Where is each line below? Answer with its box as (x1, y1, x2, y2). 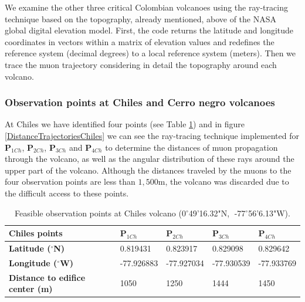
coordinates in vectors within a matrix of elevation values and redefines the (5, 35, 274, 47)
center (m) (9, 283, 53, 295)
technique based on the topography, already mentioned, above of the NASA (5, 12, 276, 25)
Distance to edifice (9, 271, 86, 283)
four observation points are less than (5, 175, 135, 188)
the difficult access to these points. (5, 186, 129, 199)
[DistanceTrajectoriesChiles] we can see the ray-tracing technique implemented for (5, 129, 299, 141)
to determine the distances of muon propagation (105, 141, 278, 153)
